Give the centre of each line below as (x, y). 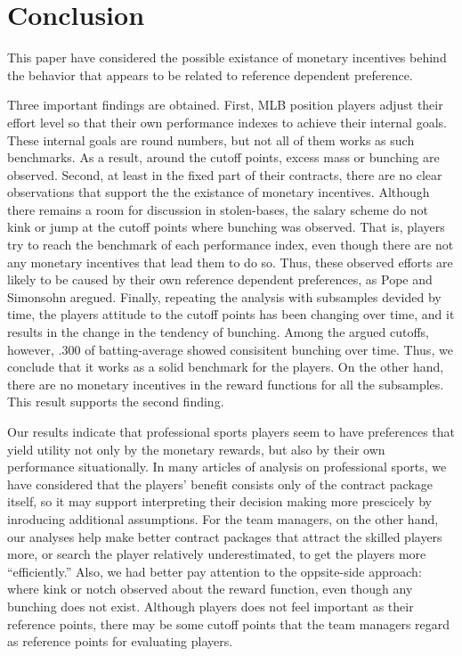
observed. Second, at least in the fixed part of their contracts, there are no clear (225, 174)
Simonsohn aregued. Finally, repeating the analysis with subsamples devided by (224, 296)
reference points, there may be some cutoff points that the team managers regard (229, 623)
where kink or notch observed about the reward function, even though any (210, 589)
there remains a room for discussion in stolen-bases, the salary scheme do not (218, 209)
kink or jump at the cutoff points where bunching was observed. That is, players (226, 227)
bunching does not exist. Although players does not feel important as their (211, 606)
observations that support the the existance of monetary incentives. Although (219, 192)
